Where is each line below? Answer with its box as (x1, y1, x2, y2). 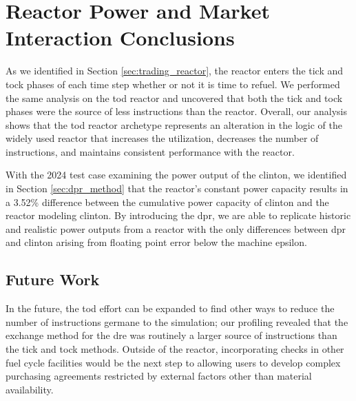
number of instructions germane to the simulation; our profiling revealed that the (6, 314, 348, 329)
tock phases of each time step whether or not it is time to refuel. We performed (6, 76, 340, 91)
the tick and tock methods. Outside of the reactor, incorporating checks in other (6, 342, 344, 356)
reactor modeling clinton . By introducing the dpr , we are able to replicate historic (6, 208, 351, 223)
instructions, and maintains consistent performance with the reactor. (6, 144, 295, 158)
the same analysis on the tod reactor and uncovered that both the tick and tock (6, 90, 343, 105)
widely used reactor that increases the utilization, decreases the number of (6, 131, 319, 145)
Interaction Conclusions (6, 23, 235, 52)
